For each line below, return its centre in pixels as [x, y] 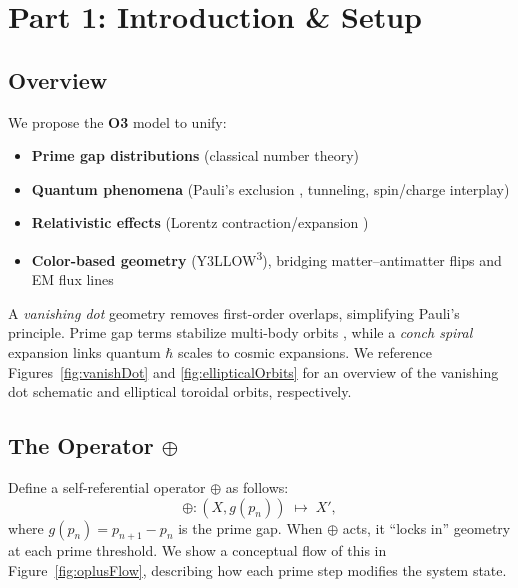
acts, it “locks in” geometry [426, 527]
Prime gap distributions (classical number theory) [195, 155]
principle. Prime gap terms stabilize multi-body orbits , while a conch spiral [240, 332]
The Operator [81, 445]
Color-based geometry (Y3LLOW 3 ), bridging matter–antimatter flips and [266, 258]
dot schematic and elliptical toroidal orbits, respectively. [180, 391]
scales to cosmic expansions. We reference [305, 351]
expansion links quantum [84, 351]
